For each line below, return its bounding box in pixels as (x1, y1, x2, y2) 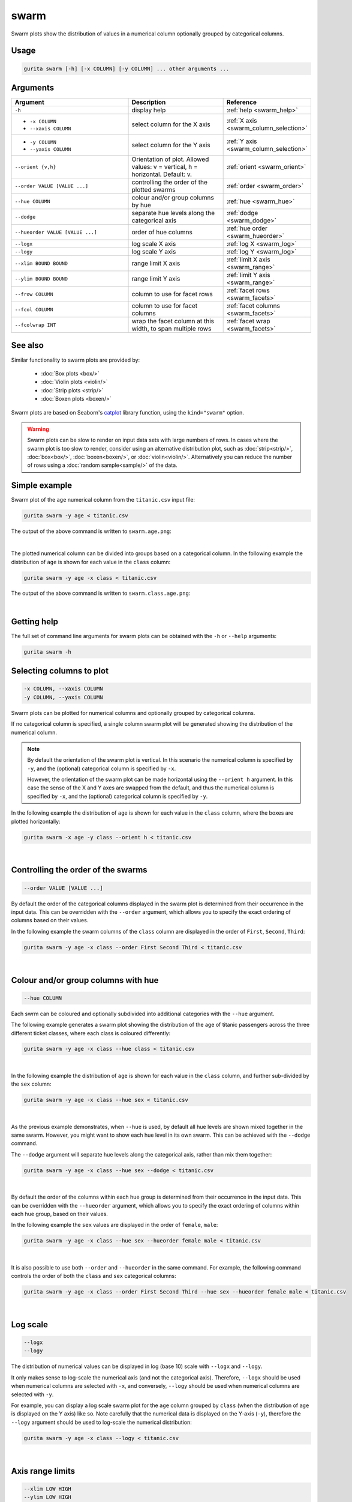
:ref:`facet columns (226, 302, 280, 310)
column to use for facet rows (131, 290, 213, 299)
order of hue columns (131, 228, 193, 237)
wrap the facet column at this (131, 317, 215, 326)
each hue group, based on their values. (11, 1210, 108, 1217)
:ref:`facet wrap (226, 317, 270, 326)
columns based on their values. (11, 917, 89, 924)
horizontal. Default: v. (131, 170, 192, 178)
